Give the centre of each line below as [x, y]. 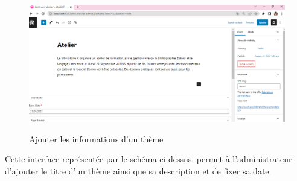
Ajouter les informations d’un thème [96, 138]
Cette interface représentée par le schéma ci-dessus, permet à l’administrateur [148, 159]
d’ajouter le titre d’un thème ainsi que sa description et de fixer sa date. [138, 170]
